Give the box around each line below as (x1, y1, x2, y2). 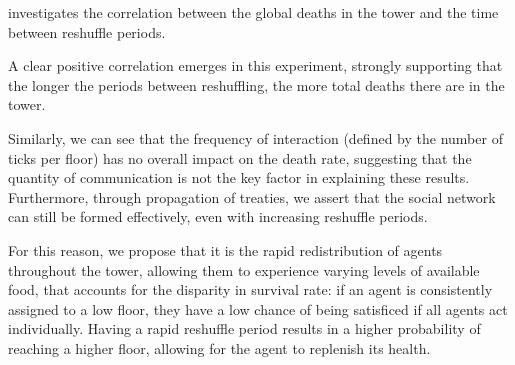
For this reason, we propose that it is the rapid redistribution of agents (8, 239, 443, 260)
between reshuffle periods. (8, 21, 166, 42)
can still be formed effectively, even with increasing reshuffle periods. (8, 206, 428, 227)
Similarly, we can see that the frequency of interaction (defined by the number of (8, 127, 503, 148)
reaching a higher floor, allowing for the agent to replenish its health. (8, 337, 431, 358)
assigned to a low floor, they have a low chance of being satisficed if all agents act (8, 298, 508, 319)
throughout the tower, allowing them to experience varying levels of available (8, 259, 480, 280)
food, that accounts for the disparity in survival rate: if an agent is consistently (8, 279, 493, 300)
